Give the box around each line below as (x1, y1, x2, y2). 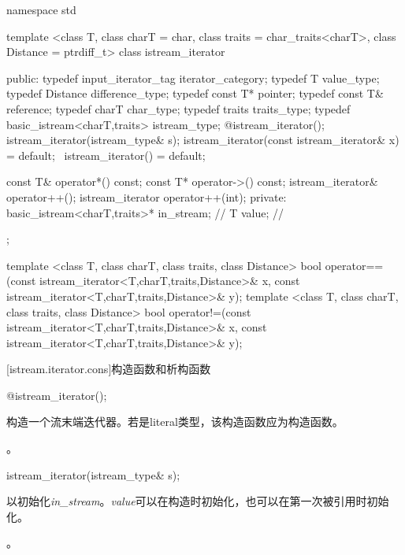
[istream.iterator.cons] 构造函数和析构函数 (6, 361, 211, 377)
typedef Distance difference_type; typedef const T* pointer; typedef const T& (6, 85, 384, 102)
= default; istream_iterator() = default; (6, 146, 206, 163)
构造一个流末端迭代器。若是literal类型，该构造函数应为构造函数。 (6, 413, 344, 430)
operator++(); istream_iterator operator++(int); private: (6, 188, 287, 205)
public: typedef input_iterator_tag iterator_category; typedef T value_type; (6, 69, 380, 86)
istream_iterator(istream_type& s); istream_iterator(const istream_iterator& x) (6, 131, 399, 148)
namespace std (6, 2, 76, 17)
